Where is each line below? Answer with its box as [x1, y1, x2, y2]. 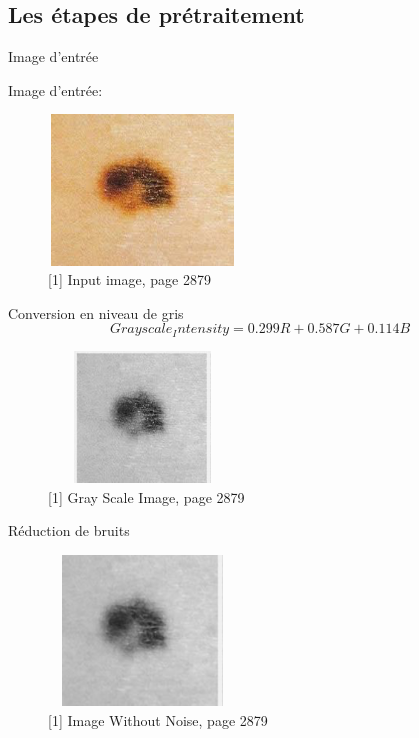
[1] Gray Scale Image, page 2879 [48, 486, 245, 507]
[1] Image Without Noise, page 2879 [48, 709, 268, 730]
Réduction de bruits [8, 520, 130, 541]
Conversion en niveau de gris [8, 302, 184, 323]
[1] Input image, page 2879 [48, 269, 211, 290]
